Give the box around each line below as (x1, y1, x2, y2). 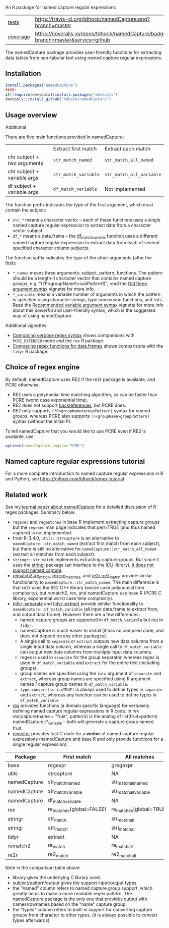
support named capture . (12, 567, 63, 573)
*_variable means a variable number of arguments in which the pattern (12, 291, 161, 297)
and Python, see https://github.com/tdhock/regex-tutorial (5, 476, 124, 482)
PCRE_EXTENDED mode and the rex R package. (12, 338, 105, 344)
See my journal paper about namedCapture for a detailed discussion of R (5, 504, 156, 510)
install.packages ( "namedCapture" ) (5, 83, 78, 88)
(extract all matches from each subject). (12, 551, 96, 557)
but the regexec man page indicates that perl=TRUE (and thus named (12, 524, 155, 530)
